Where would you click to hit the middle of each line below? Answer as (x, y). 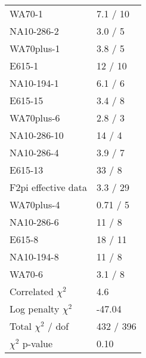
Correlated (32, 291)
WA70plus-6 (35, 118)
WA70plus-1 (35, 48)
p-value (38, 343)
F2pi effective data (48, 187)
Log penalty (35, 309)
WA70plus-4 (35, 204)
